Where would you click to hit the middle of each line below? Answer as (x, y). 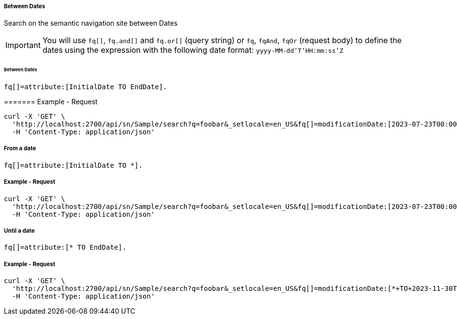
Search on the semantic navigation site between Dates (91, 23)
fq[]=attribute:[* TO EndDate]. (65, 247)
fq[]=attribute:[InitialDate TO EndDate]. (86, 87)
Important (23, 45)
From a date (20, 149)
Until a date (19, 231)
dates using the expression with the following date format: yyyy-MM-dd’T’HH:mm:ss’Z (193, 50)
